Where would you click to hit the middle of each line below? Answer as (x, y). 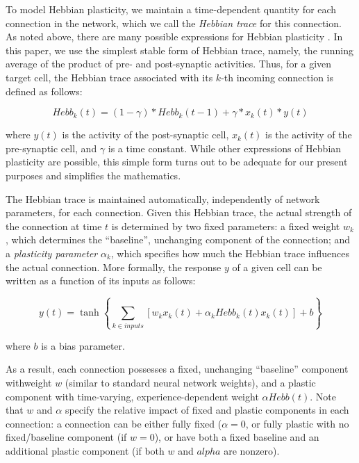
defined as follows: (44, 91)
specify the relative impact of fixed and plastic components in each (207, 410)
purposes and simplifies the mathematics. (93, 175)
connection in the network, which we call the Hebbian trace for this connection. (174, 23)
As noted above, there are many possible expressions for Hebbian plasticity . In (174, 36)
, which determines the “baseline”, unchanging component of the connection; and (178, 239)
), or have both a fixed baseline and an (237, 437)
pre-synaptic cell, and (51, 148)
